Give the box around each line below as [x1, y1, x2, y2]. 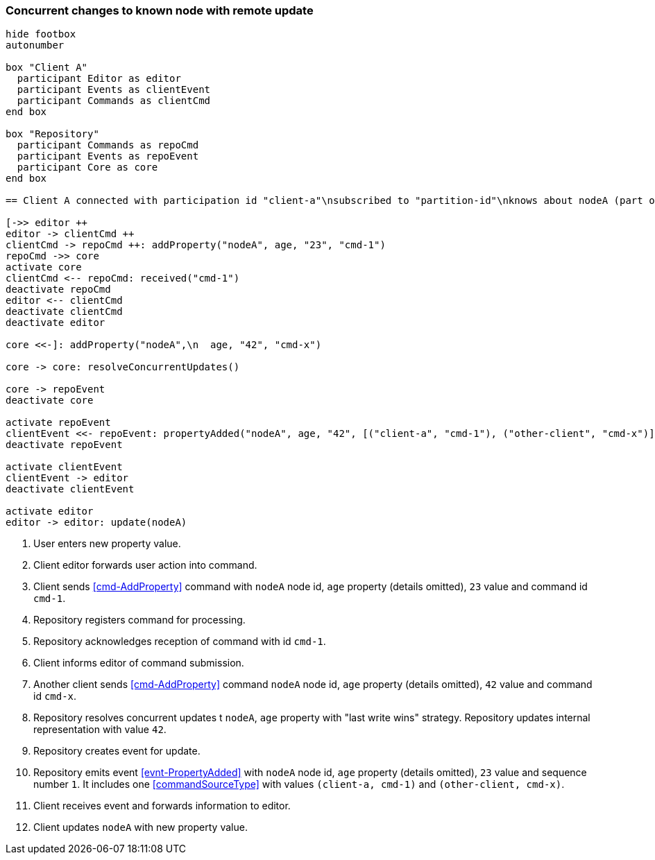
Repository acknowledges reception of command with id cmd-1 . [33, 635, 326, 648]
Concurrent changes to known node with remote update [6, 3, 314, 17]
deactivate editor [6, 317, 105, 329]
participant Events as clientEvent [17, 84, 211, 96]
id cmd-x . [33, 690, 77, 703]
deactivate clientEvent [6, 483, 135, 495]
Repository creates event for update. [33, 745, 201, 757]
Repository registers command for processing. [33, 614, 246, 626]
